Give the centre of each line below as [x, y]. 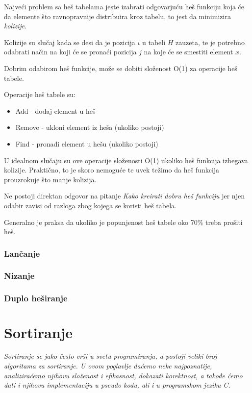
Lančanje [22, 253]
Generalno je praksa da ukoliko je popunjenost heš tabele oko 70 [101, 222]
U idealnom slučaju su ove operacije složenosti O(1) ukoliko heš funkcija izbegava [126, 160]
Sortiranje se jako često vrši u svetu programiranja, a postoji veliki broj [111, 356]
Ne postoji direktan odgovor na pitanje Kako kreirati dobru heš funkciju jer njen [124, 196]
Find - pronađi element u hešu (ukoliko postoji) [87, 143]
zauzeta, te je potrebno [210, 42]
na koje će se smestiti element [189, 52]
